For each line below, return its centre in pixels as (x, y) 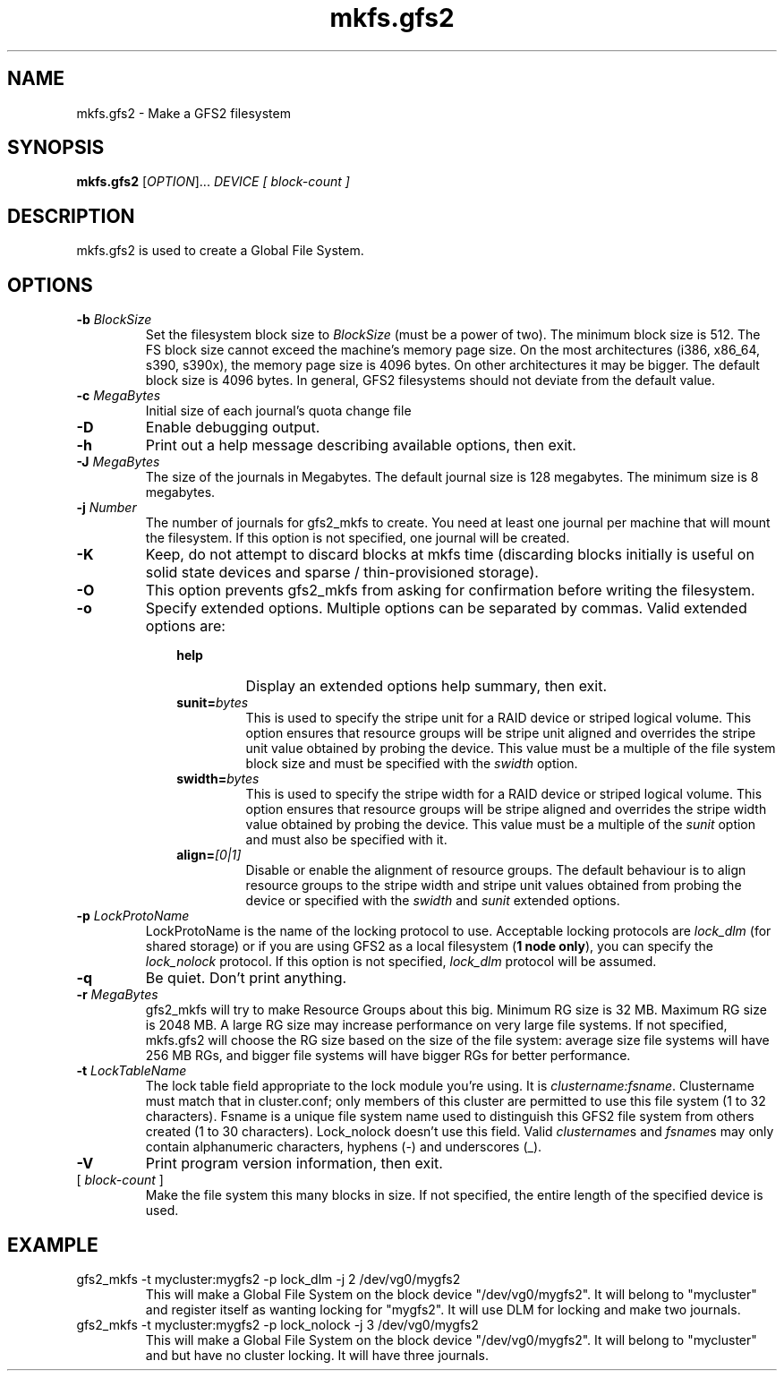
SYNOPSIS (56, 148)
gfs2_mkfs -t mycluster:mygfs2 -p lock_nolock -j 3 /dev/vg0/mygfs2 (277, 1324)
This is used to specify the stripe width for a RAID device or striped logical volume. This (504, 794)
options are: (185, 626)
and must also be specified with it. (346, 840)
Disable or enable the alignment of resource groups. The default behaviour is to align (496, 870)
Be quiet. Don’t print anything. (246, 978)
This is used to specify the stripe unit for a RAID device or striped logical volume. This (499, 718)
